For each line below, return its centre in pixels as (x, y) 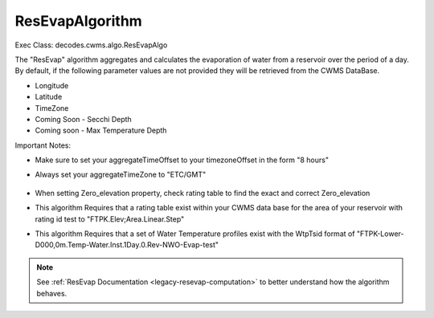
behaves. (52, 293)
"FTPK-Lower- (380, 234)
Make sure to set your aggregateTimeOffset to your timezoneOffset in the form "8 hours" (182, 160)
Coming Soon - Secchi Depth (83, 119)
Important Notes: (43, 145)
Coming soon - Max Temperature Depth (101, 130)
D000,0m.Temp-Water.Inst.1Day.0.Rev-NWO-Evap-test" (127, 245)
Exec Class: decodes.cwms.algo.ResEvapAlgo (91, 45)
